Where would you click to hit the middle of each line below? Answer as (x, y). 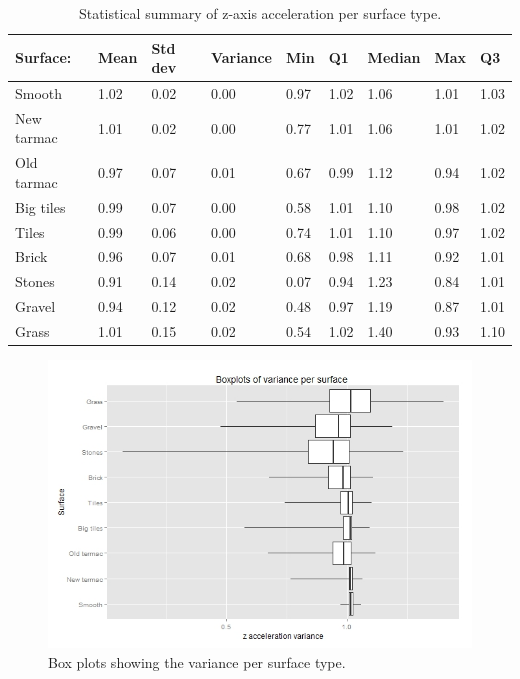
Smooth (39, 93)
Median (394, 57)
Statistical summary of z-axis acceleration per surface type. (260, 13)
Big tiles (40, 206)
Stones (35, 281)
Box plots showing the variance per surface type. (197, 661)
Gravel (35, 306)
